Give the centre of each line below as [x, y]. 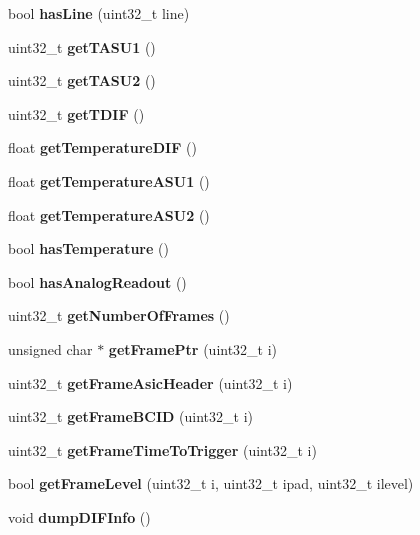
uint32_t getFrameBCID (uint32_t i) [130, 416]
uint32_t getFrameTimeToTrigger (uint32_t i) [162, 449]
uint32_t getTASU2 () [82, 80]
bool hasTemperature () [88, 248]
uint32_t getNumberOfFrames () [119, 315]
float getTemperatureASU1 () [109, 180]
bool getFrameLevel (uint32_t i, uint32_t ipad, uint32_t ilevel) [211, 483]
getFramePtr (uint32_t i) [193, 348]
